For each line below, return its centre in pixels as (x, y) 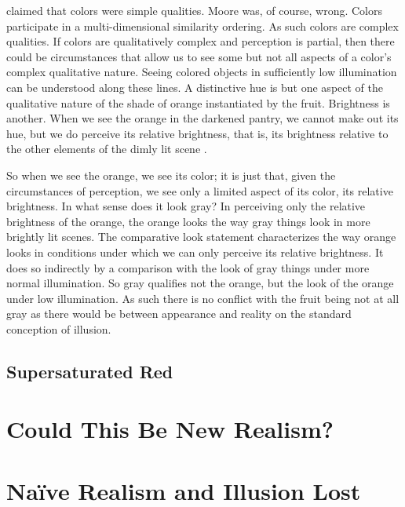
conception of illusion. (59, 328)
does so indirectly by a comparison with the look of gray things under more (188, 267)
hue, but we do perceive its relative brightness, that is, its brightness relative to (197, 133)
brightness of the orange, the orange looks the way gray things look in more (188, 221)
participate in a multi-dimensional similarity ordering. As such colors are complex (202, 26)
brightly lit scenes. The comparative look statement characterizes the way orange (201, 237)
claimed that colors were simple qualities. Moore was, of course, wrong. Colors (194, 10)
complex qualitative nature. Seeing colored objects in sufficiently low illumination (202, 72)
